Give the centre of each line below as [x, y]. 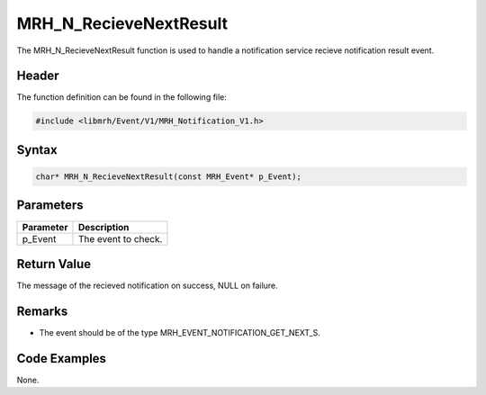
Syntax [37, 150]
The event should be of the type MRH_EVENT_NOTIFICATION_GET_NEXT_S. [180, 332]
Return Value [54, 264]
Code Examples [62, 359]
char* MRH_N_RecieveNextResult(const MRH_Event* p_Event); [168, 177]
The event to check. [120, 238]
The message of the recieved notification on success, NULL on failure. [147, 286]
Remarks [42, 311]
